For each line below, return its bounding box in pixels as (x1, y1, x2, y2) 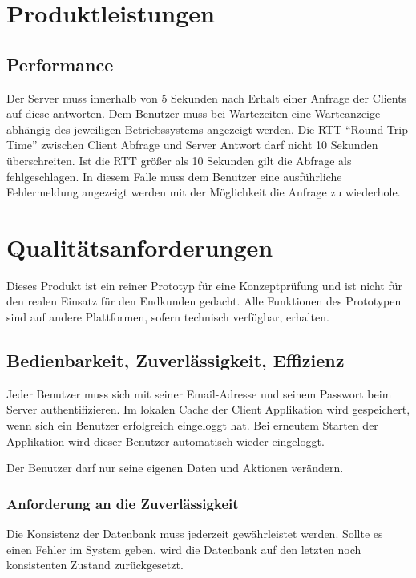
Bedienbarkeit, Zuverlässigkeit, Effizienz (6, 348, 345, 373)
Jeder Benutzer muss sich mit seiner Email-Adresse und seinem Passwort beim (6, 385, 392, 402)
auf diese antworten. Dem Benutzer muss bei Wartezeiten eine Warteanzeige (6, 105, 381, 122)
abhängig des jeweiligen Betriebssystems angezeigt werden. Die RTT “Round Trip (6, 120, 408, 137)
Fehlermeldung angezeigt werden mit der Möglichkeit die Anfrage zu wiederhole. (6, 184, 401, 200)
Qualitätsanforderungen (6, 230, 273, 263)
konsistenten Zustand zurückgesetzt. (6, 556, 184, 573)
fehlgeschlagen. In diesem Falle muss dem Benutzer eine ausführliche (6, 168, 342, 184)
